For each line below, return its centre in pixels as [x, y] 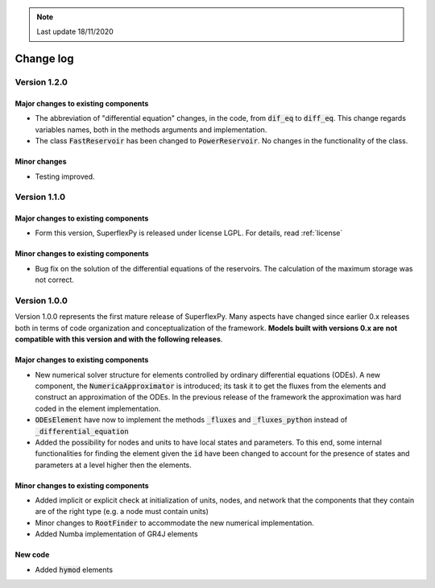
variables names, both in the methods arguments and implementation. [151, 130]
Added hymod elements [74, 569]
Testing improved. [65, 176]
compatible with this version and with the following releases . [119, 339]
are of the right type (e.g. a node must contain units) [122, 511]
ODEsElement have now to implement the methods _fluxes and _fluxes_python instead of [191, 420]
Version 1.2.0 [41, 82]
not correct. [54, 280]
